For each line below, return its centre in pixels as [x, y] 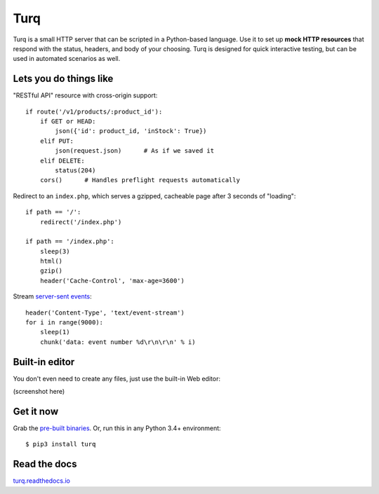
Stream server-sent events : [53, 296]
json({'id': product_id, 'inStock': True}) [131, 131]
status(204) [75, 170]
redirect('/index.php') [81, 222]
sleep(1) [55, 332]
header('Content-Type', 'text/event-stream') [105, 313]
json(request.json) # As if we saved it [134, 151]
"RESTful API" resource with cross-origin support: [85, 95]
